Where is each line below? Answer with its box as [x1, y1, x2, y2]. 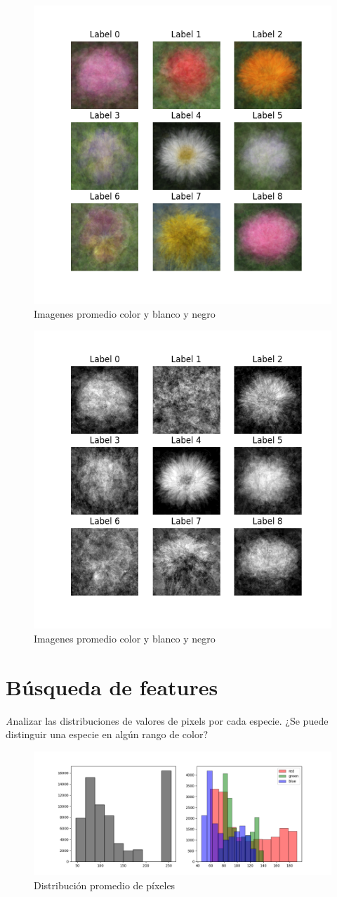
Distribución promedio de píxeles [34, 877, 176, 892]
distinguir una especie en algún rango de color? [6, 727, 209, 742]
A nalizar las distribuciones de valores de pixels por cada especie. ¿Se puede [6, 713, 329, 728]
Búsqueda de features [6, 672, 218, 701]
